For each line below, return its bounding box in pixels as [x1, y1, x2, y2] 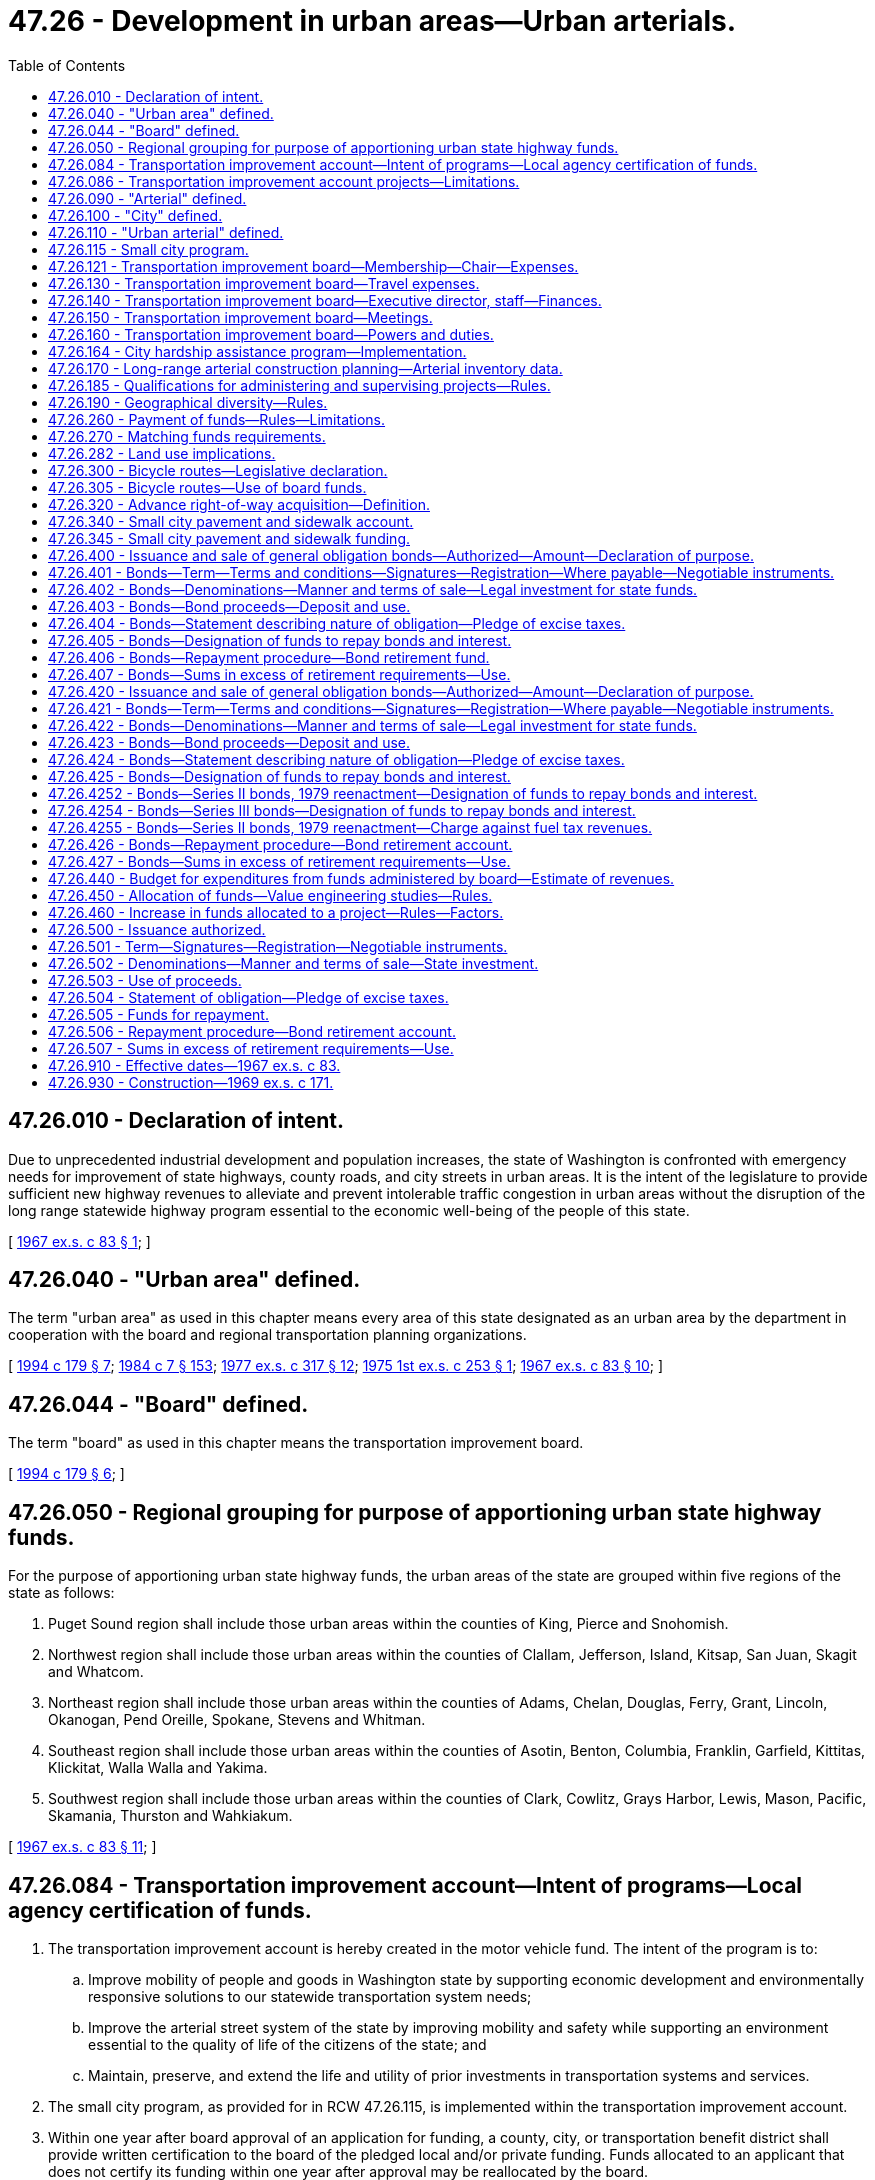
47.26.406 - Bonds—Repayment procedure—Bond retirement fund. [48, 648, 490, 666]
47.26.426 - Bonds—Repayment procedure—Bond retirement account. [48, 835, 513, 853]
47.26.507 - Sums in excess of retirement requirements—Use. [48, 1039, 454, 1057]
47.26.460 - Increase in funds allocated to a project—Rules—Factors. [48, 903, 504, 921]
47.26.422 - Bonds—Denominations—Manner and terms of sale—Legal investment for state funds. [48, 716, 697, 734]
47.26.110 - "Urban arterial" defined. [48, 223, 284, 241]
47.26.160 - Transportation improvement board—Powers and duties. [48, 325, 494, 343]
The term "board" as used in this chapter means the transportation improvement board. [8, 1434, 584, 1452]
